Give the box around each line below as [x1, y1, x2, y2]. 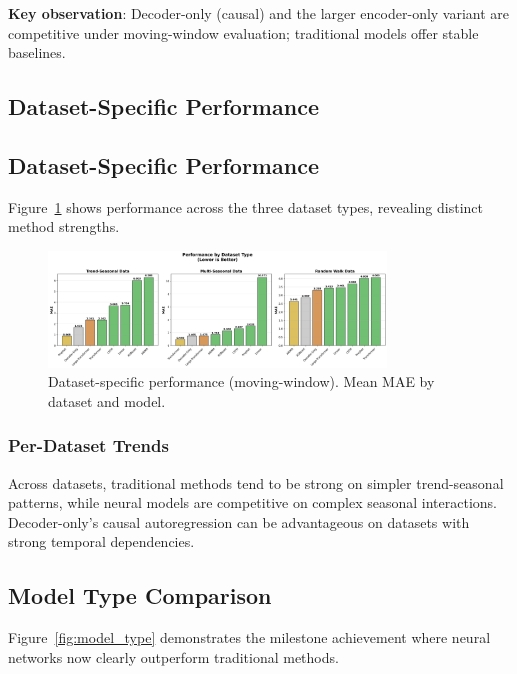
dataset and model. [48, 390, 166, 411]
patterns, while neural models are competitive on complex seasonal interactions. [8, 492, 497, 513]
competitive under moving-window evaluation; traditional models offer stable [8, 22, 479, 43]
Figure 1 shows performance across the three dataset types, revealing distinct [8, 196, 483, 217]
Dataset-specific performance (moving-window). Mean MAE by [48, 371, 435, 392]
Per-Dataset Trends [8, 433, 169, 458]
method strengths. [8, 216, 120, 237]
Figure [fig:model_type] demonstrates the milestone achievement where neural [8, 627, 491, 648]
